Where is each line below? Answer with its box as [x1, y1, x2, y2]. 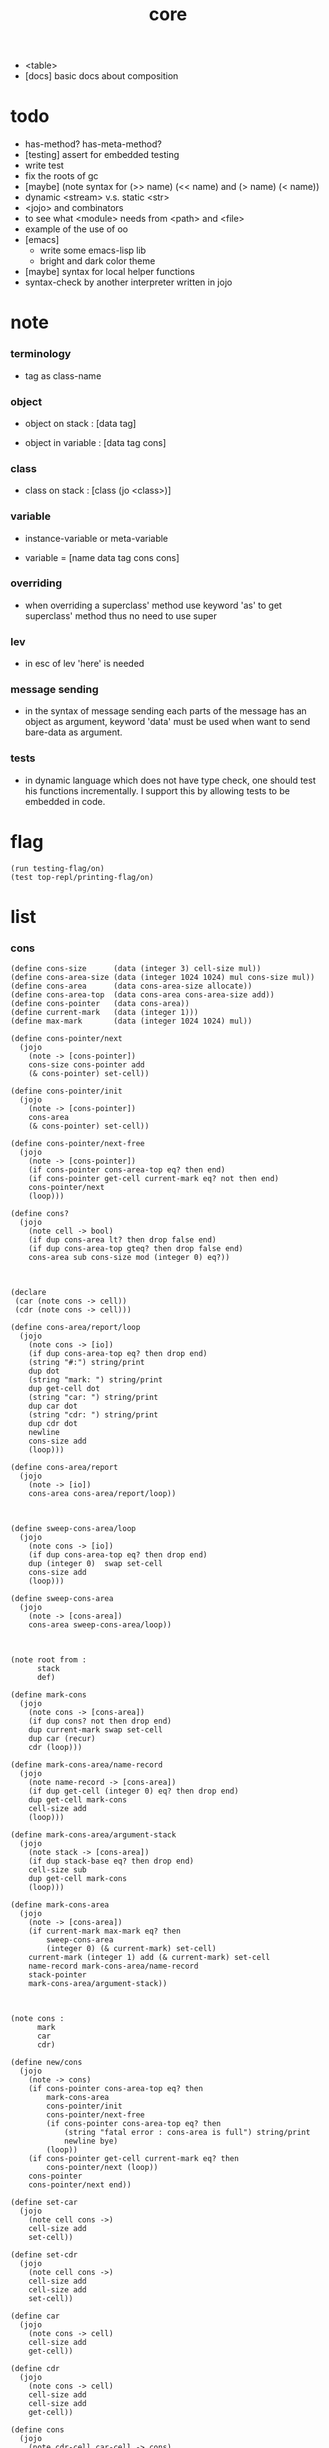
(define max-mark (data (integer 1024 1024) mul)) [10, 1016, 253, 1027]
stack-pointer [28, 1970, 87, 1980]
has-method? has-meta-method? [24, 138, 162, 150]
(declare [10, 1288, 47, 1298]
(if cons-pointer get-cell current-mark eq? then [28, 2154, 240, 2164]
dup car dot [28, 1401, 78, 1412]
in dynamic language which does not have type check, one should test [24, 774, 317, 786]
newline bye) [63, 2136, 118, 2147]
